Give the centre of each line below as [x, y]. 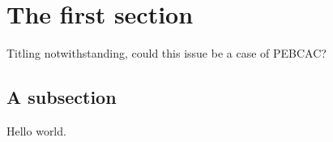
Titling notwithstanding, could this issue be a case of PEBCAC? [166, 53]
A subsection [62, 97]
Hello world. [36, 130]
